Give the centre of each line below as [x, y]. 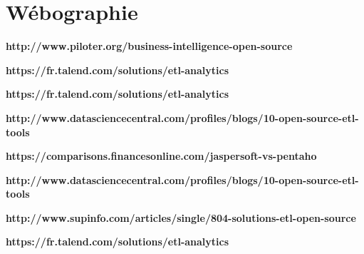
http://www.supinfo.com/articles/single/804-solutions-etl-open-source [181, 217]
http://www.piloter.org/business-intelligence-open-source [149, 46]
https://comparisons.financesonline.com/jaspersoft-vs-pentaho [161, 156]
